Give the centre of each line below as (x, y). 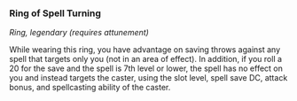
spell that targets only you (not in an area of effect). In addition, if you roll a (145, 59)
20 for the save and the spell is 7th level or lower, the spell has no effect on (146, 68)
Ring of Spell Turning (55, 13)
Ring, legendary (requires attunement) (79, 33)
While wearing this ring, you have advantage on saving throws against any (145, 50)
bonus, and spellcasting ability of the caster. (90, 88)
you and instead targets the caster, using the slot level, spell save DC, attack (148, 78)
